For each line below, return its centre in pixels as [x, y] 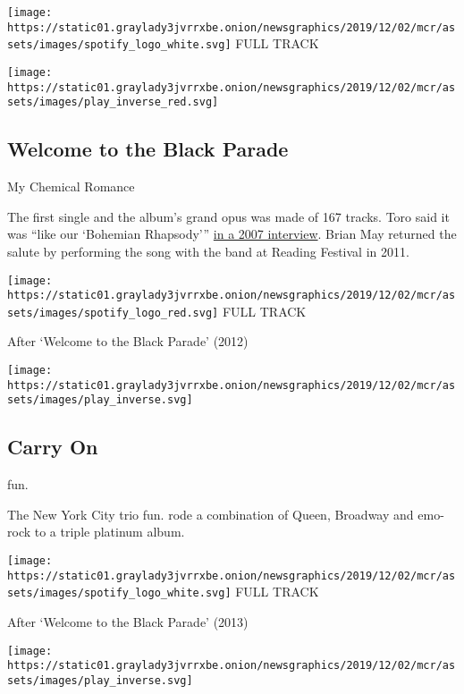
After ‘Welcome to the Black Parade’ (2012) [128, 341]
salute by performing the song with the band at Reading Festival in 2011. [208, 251]
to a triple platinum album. [110, 532]
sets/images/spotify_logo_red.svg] [113, 313]
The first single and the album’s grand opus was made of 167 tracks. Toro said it [228, 216]
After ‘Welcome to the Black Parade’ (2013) [128, 622]
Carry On [53, 447]
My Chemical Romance [71, 186]
